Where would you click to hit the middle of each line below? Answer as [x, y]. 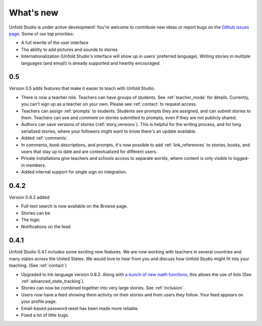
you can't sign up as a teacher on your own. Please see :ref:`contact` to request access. [109, 104]
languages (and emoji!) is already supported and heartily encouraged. [91, 63]
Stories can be [36, 213]
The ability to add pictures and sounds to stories [69, 49]
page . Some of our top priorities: [41, 33]
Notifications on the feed [46, 226]
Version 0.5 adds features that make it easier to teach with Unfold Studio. [82, 88]
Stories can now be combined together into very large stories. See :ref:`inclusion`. [103, 288]
